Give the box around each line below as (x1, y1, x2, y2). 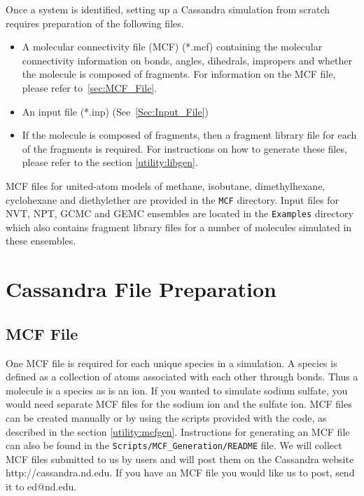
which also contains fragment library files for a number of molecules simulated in (6, 219, 352, 234)
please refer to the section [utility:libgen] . (22, 155, 198, 170)
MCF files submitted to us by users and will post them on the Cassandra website (6, 451, 354, 466)
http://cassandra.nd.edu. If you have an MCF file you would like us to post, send (6, 465, 355, 480)
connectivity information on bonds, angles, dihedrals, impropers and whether (22, 53, 352, 67)
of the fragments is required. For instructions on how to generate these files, (22, 141, 347, 156)
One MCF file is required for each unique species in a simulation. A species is (6, 355, 337, 370)
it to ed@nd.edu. (6, 479, 77, 494)
